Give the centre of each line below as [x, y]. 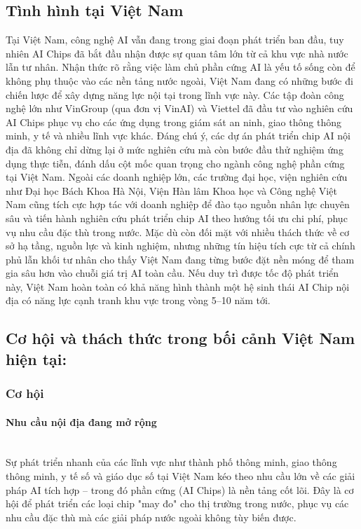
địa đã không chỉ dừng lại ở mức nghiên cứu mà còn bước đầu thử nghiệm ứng [175, 149]
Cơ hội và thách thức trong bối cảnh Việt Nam [180, 338]
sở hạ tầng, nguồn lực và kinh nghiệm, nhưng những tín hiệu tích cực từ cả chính [180, 246]
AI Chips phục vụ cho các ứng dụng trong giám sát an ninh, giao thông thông [173, 122]
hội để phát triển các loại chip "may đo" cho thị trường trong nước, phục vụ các [177, 503]
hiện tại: [36, 358]
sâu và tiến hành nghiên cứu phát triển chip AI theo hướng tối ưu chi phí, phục [177, 218]
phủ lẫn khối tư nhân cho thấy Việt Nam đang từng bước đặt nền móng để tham [180, 259]
